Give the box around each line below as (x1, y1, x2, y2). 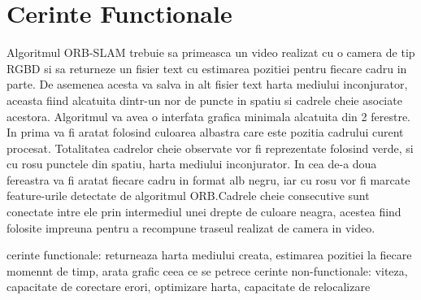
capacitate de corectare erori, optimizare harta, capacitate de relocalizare (7, 278, 371, 295)
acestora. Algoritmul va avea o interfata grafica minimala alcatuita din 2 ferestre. (7, 107, 410, 124)
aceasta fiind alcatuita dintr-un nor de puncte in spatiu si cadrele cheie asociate (7, 91, 402, 108)
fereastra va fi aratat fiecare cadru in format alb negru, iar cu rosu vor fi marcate (7, 171, 410, 188)
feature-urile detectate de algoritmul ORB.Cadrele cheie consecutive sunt (7, 187, 370, 204)
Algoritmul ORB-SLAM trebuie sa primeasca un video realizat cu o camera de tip (7, 44, 415, 61)
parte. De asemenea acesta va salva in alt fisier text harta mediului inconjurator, (7, 76, 408, 93)
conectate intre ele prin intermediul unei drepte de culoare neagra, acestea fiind (7, 203, 401, 220)
